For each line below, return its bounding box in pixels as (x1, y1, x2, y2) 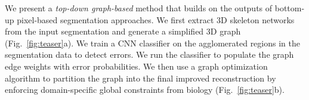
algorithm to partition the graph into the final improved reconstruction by (5, 71, 276, 84)
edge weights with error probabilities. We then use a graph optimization (5, 60, 268, 72)
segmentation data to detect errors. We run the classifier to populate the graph (5, 48, 294, 61)
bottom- (274, 2, 305, 14)
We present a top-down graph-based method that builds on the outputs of (5, 2, 273, 14)
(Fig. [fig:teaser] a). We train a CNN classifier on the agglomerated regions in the (5, 36, 300, 49)
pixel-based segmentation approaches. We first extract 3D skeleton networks (17, 13, 295, 26)
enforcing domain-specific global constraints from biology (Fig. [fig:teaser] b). (5, 83, 285, 96)
